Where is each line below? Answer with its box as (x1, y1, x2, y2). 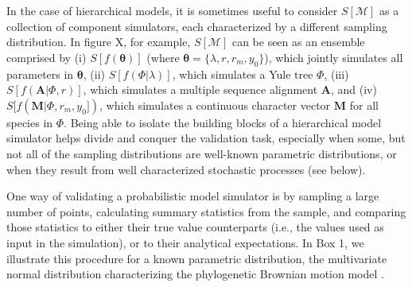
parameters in (6, 65, 74, 82)
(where (146, 48, 180, 65)
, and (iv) (331, 81, 377, 98)
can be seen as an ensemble (231, 33, 365, 50)
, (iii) (324, 65, 349, 82)
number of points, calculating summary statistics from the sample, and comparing (6, 203, 406, 219)
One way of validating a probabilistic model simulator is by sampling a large (6, 188, 379, 204)
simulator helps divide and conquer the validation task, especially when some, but (6, 130, 406, 146)
